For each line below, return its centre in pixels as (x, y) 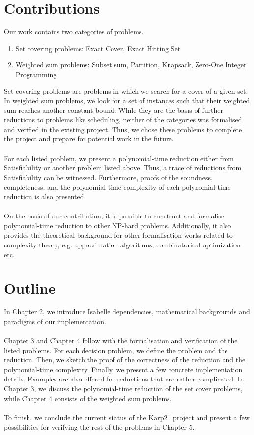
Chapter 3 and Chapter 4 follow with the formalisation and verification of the (121, 340)
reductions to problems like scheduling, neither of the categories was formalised (123, 120)
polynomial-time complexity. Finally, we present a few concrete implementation (123, 369)
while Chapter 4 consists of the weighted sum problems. (88, 398)
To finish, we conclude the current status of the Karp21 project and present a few (127, 417)
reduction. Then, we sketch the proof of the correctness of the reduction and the (125, 360)
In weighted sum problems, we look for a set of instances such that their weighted (127, 100)
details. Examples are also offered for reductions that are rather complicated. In (124, 379)
